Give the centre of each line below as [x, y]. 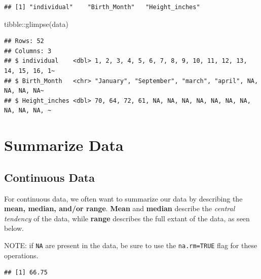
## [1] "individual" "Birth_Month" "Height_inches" [102, 7]
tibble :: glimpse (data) [36, 24]
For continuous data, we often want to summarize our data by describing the [123, 198]
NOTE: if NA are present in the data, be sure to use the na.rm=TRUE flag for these [131, 245]
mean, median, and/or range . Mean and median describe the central [120, 208]
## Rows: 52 [24, 41]
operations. [21, 255]
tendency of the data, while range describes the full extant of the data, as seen [127, 218]
